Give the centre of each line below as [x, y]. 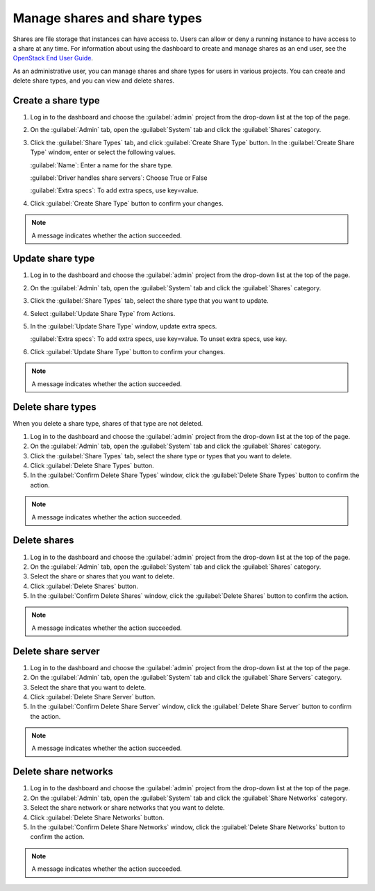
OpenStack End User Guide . [53, 58]
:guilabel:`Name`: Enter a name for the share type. [101, 165]
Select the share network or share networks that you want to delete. [127, 808]
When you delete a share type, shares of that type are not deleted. [108, 424]
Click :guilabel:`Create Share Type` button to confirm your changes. [127, 203]
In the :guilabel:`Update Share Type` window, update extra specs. [124, 326]
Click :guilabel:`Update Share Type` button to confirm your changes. [128, 351]
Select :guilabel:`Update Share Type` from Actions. [103, 313]
